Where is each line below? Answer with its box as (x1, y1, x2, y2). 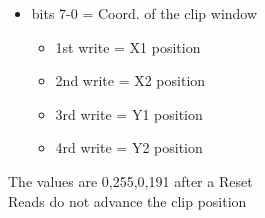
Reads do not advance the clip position (8, 190, 247, 211)
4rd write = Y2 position (55, 137, 203, 158)
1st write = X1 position (55, 36, 201, 57)
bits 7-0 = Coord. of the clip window (31, 3, 258, 23)
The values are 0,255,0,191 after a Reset (8, 170, 253, 191)
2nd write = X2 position (55, 70, 206, 91)
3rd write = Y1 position (55, 103, 203, 124)
